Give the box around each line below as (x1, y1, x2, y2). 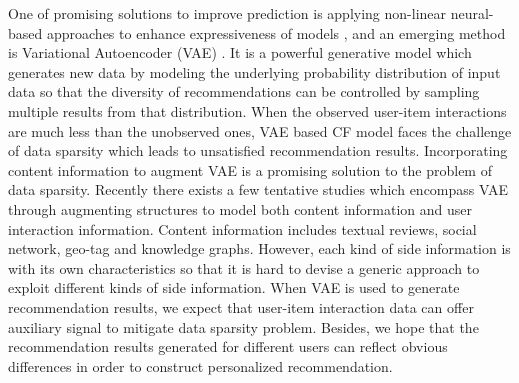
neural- (450, 3, 494, 23)
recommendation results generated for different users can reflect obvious (8, 336, 448, 357)
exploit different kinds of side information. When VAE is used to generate (8, 277, 460, 298)
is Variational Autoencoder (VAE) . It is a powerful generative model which (8, 42, 472, 63)
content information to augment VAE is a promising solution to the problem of (8, 159, 492, 180)
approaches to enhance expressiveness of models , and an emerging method (46, 22, 506, 43)
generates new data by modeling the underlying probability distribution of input (8, 61, 501, 82)
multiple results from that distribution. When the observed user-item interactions (8, 100, 507, 121)
